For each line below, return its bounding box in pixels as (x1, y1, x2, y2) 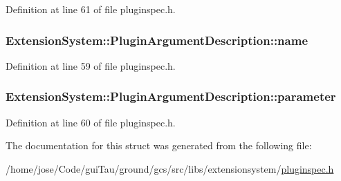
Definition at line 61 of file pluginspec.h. (6, 2, 176, 16)
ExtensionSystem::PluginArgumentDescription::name (6, 31, 308, 48)
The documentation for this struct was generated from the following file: (6, 138, 312, 153)
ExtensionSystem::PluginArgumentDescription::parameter (6, 88, 336, 105)
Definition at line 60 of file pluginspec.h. (6, 115, 176, 129)
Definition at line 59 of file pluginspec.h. (6, 58, 176, 73)
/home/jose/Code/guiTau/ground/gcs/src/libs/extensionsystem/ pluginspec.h (6, 161, 334, 175)
